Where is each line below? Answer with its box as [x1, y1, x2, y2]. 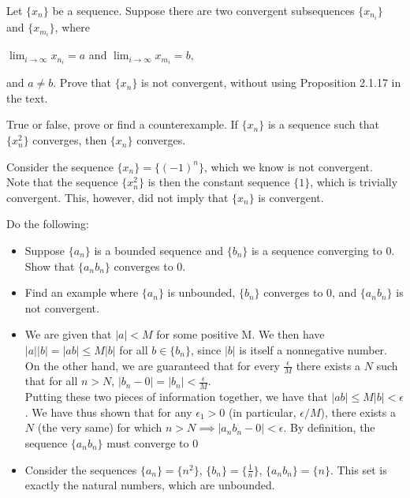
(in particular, [228, 403, 296, 420]
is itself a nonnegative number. [239, 342, 387, 358]
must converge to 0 [106, 435, 199, 451]
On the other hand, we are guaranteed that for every [24, 357, 280, 373]
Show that [24, 257, 75, 274]
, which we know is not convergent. [203, 158, 373, 174]
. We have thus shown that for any [24, 403, 192, 420]
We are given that [24, 326, 112, 343]
